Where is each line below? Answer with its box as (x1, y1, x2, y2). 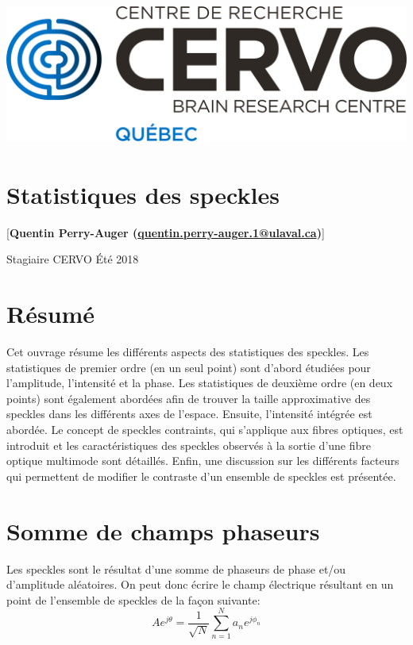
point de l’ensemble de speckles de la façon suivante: (6, 591, 261, 608)
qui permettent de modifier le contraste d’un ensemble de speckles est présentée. (6, 467, 396, 484)
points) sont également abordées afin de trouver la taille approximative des (6, 390, 371, 406)
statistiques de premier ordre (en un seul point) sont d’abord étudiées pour (6, 359, 371, 375)
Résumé (6, 298, 95, 330)
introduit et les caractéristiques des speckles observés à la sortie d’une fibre (6, 436, 371, 453)
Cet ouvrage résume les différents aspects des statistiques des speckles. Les (6, 344, 369, 360)
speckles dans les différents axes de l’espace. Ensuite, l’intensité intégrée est (6, 405, 372, 422)
